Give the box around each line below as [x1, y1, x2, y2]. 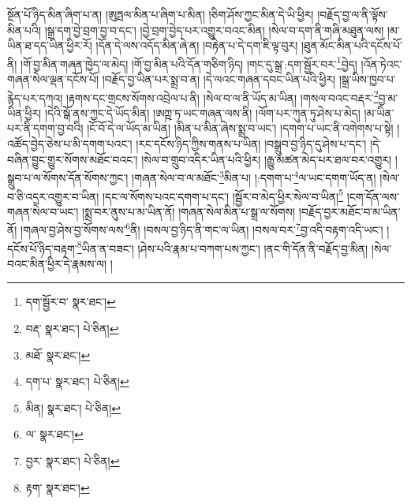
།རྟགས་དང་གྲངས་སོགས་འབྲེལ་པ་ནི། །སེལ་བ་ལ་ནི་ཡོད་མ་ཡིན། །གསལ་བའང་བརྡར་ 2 [65, 87, 379, 106]
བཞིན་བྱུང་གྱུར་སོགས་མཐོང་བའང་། [7, 151, 138, 167]
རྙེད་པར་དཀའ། [7, 89, 63, 106]
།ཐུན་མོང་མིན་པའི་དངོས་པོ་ [301, 37, 402, 54]
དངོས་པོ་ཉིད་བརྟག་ [7, 240, 77, 256]
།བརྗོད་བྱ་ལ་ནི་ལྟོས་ [317, 6, 388, 22]
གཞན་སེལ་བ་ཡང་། [7, 203, 79, 219]
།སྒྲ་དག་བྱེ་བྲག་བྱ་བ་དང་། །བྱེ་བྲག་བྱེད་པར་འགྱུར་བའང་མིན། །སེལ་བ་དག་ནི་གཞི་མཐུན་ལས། [44, 21, 384, 38]
